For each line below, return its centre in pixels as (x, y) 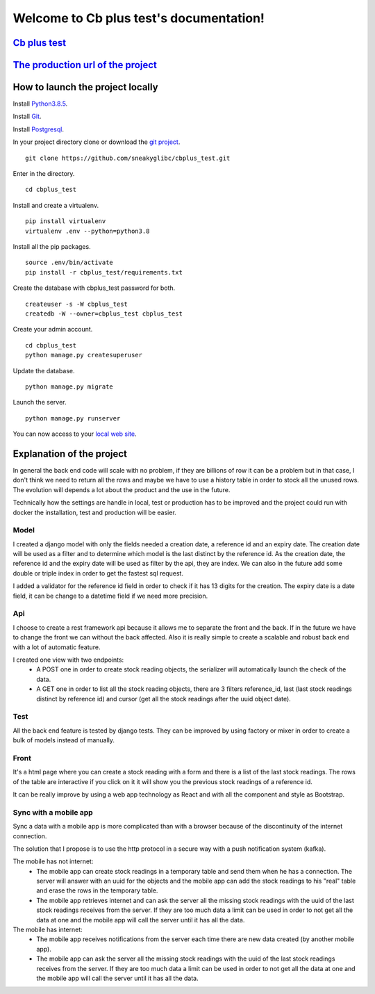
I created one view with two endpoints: (68, 660)
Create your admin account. (53, 329)
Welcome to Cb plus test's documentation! (139, 18)
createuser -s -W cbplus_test (77, 304)
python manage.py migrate (69, 386)
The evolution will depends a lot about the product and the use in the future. (122, 489)
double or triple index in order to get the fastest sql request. (98, 573)
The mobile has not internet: (53, 861)
